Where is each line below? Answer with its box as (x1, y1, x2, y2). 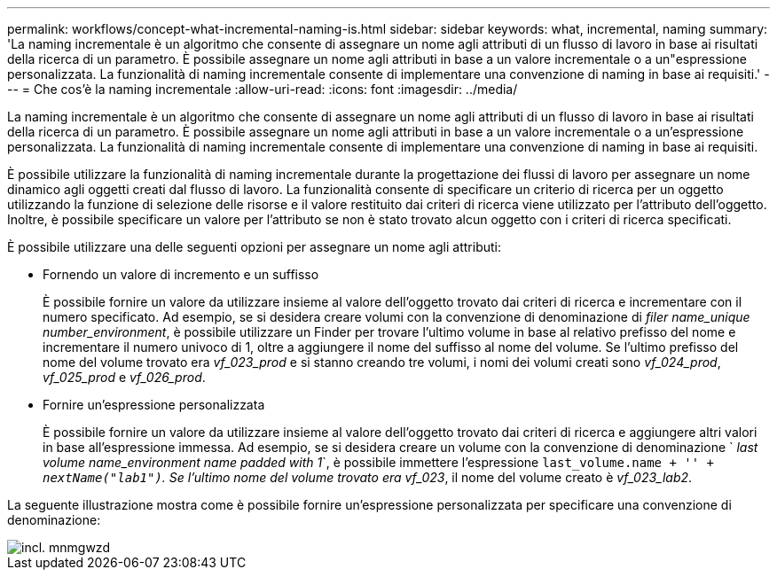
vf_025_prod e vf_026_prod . (43, 370, 206, 385)
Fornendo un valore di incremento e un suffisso (43, 267, 319, 282)
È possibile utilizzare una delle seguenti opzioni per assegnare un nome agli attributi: (7, 239, 501, 254)
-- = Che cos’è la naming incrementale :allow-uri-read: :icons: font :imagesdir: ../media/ (7, 82, 518, 97)
